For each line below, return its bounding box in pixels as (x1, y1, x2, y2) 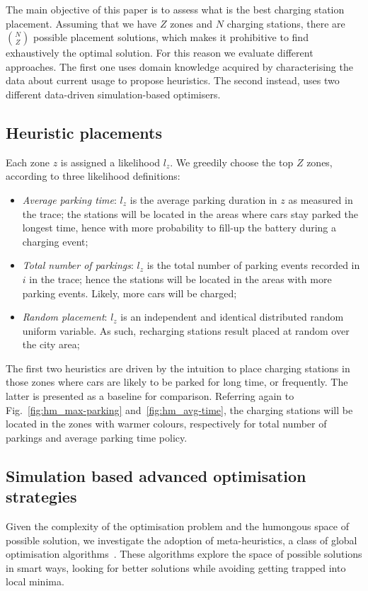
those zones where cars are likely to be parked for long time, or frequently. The (6, 374, 348, 389)
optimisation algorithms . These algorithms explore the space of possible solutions (6, 546, 362, 561)
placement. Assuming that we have (6, 16, 157, 30)
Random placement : (22, 309, 108, 324)
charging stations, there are (226, 16, 345, 30)
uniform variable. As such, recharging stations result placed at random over (22, 323, 350, 338)
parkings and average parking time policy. (6, 430, 188, 444)
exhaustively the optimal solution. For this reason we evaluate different (6, 45, 314, 60)
